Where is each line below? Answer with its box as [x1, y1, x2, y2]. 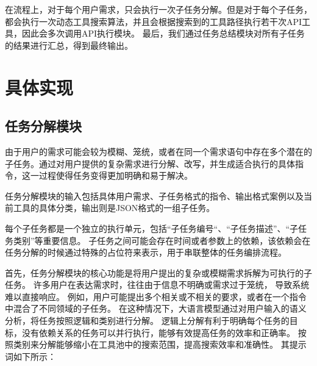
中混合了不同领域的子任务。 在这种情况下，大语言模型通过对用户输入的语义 [5, 302, 307, 315]
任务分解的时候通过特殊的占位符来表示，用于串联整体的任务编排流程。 [5, 246, 287, 259]
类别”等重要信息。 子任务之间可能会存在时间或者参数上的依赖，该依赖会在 [13, 234, 311, 246]
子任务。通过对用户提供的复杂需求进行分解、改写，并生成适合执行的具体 [5, 157, 295, 170]
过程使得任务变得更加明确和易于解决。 [38, 169, 193, 182]
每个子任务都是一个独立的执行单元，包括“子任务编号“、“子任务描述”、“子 [5, 221, 299, 234]
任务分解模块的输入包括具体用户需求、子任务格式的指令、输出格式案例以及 [5, 189, 304, 202]
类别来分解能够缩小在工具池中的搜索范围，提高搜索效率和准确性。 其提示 [13, 338, 307, 351]
